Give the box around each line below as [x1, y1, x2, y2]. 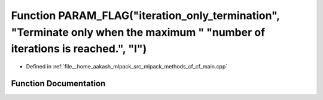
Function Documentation [11, 78, 106, 89]
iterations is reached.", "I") [11, 42, 147, 56]
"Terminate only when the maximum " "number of [11, 26, 266, 39]
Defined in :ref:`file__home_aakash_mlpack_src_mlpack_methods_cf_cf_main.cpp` [26, 63, 228, 70]
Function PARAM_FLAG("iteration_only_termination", [11, 9, 280, 22]
